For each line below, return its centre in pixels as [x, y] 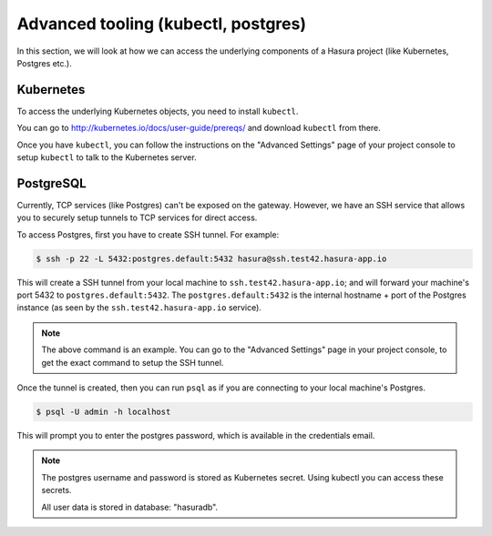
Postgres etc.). [44, 63]
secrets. [56, 490]
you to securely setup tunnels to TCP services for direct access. [137, 217]
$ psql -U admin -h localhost [103, 412]
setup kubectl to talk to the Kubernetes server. [107, 157]
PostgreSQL [51, 183]
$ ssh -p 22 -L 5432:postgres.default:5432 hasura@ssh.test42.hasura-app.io [211, 258]
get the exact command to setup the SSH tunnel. [133, 362]
